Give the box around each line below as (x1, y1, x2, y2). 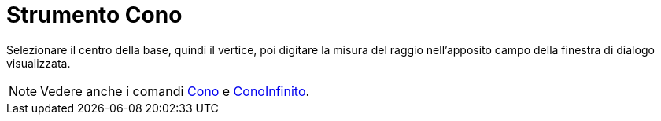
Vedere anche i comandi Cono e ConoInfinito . (40, 82, 310, 99)
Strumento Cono (6, 2, 183, 28)
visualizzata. (6, 56, 71, 70)
